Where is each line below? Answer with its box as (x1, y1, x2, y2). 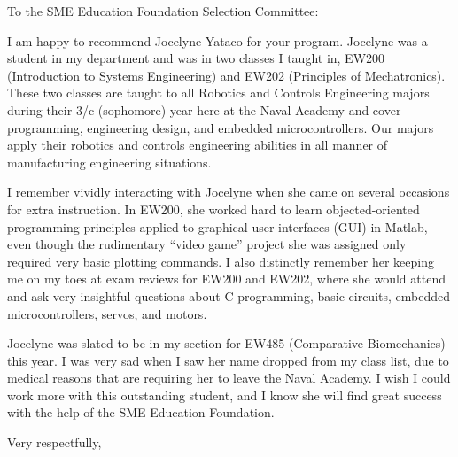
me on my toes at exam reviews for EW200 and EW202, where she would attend (7, 269, 446, 288)
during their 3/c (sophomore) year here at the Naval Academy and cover (7, 100, 401, 119)
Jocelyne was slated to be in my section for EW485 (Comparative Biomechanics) (7, 334, 446, 352)
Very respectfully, (7, 433, 102, 452)
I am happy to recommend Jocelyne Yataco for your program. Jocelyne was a (7, 31, 428, 50)
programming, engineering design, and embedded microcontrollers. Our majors (7, 118, 434, 136)
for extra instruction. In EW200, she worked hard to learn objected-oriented (7, 199, 420, 218)
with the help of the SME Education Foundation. (7, 403, 275, 422)
